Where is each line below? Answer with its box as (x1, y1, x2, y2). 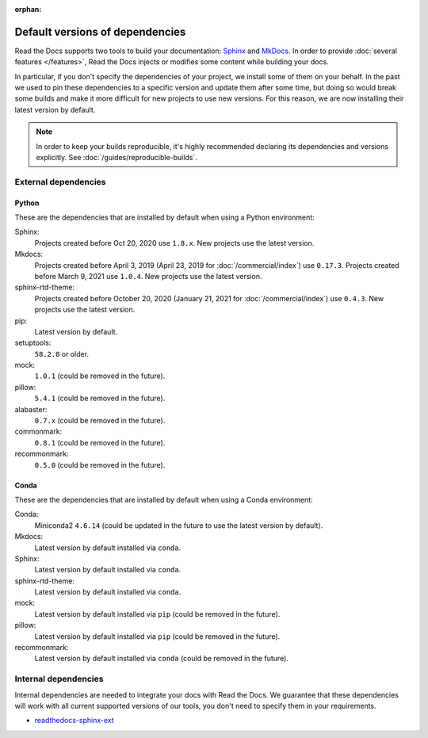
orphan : (14, 5, 42, 13)
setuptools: (14, 338, 52, 348)
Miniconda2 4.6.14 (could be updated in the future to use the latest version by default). (34, 520, 323, 530)
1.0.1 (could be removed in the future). (34, 371, 166, 380)
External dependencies (14, 176, 106, 187)
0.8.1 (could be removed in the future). (34, 438, 166, 447)
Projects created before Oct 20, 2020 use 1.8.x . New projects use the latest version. (34, 238, 315, 247)
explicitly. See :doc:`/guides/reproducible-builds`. (36, 153, 197, 163)
